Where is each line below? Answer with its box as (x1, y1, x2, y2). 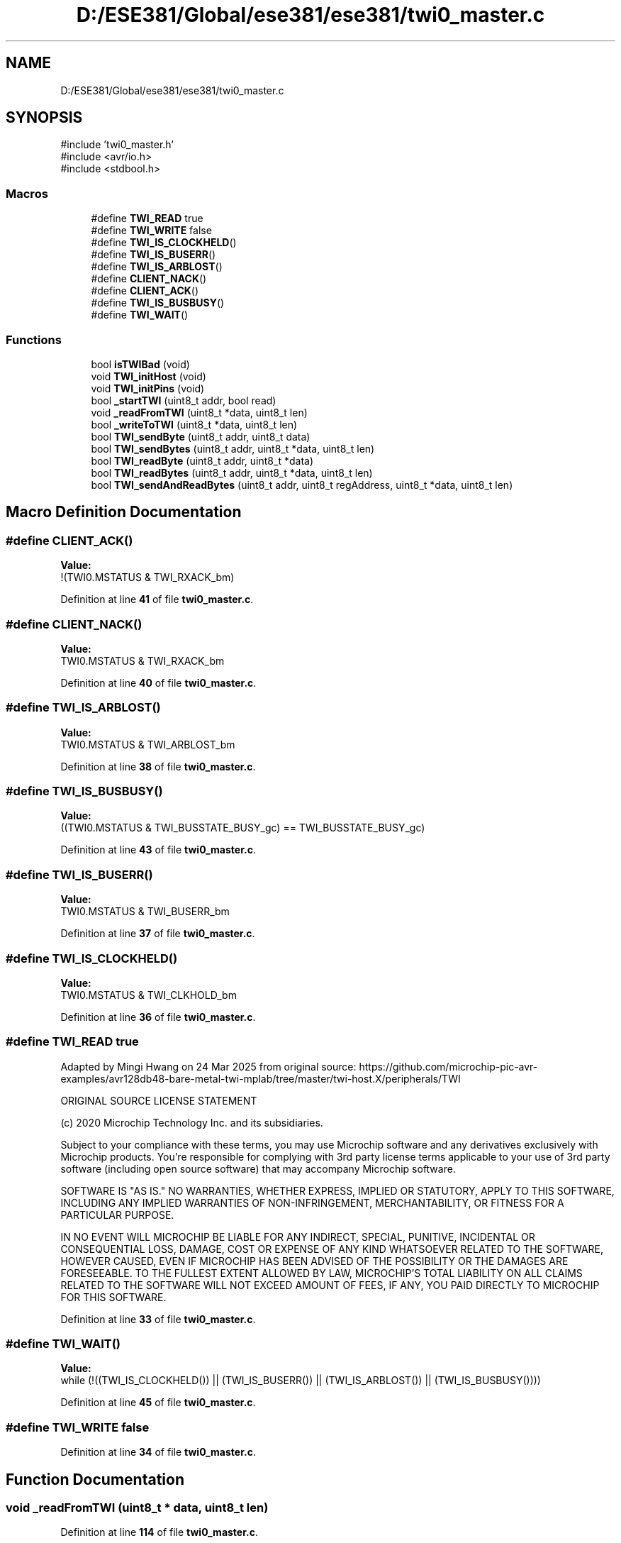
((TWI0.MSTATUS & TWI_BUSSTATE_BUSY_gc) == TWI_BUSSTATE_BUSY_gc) (60, 822, 425, 834)
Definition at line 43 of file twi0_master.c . (60, 844, 256, 856)
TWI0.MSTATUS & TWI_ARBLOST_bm (60, 738, 235, 751)
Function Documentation (6, 1470, 184, 1488)
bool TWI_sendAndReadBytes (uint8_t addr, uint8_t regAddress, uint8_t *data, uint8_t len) (91, 478, 513, 491)
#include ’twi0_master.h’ (60, 138, 174, 151)
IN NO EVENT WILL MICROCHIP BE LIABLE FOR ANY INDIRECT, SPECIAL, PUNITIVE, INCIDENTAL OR (60, 1230, 535, 1243)
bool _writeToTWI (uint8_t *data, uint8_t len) (91, 418, 298, 431)
